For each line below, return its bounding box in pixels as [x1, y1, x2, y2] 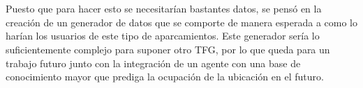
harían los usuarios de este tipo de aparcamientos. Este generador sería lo [6, 28, 320, 43]
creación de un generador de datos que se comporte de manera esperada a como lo [6, 15, 358, 29]
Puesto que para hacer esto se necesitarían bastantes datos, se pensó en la [6, 1, 322, 16]
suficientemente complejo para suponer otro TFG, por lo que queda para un [6, 42, 330, 56]
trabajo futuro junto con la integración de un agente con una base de [6, 55, 301, 70]
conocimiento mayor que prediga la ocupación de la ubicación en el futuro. [6, 69, 324, 84]
